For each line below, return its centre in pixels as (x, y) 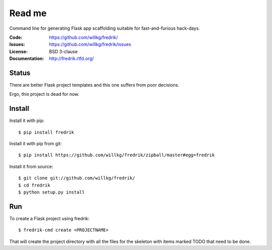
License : (18, 51)
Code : (16, 37)
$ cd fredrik (34, 185)
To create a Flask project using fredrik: (49, 218)
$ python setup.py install (52, 192)
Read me (28, 13)
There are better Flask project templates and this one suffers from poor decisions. (94, 85)
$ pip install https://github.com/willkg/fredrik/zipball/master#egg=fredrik (117, 155)
